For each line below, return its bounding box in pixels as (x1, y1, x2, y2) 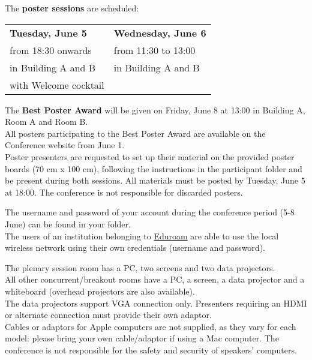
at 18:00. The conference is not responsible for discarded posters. (5, 185, 243, 198)
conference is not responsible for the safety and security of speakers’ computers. (5, 343, 297, 356)
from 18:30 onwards (10, 43, 92, 57)
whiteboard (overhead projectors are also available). (5, 284, 195, 297)
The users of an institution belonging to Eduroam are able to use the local (5, 229, 279, 242)
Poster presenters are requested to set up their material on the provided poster (5, 150, 295, 163)
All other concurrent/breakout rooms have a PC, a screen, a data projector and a (5, 273, 305, 286)
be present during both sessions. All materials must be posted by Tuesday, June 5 (5, 174, 305, 187)
